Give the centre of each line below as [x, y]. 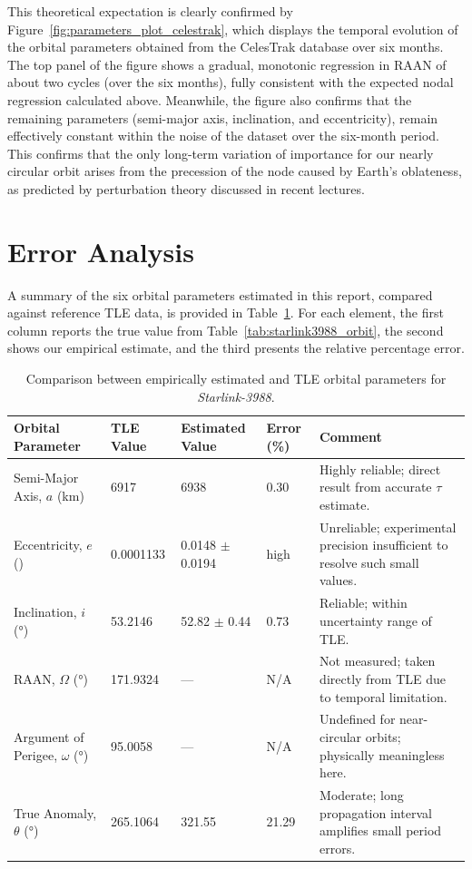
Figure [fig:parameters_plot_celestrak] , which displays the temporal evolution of [233, 29]
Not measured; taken [378, 661]
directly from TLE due [383, 678]
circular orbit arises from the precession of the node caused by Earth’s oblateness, [235, 171]
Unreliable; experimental [388, 527]
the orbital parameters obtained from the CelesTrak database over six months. [226, 47]
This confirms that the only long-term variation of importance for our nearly [221, 153]
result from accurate [376, 487]
